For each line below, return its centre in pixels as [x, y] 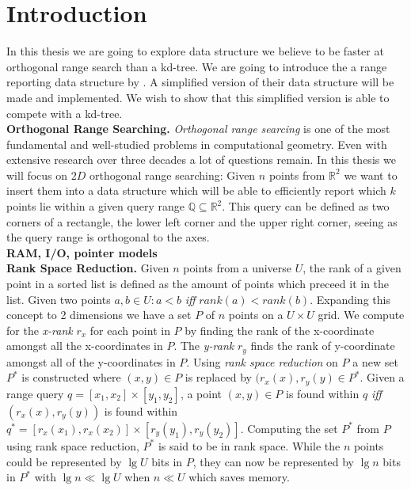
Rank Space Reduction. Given [88, 268]
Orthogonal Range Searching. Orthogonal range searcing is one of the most [198, 129]
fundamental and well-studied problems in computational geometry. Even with [197, 144]
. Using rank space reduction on [262, 361]
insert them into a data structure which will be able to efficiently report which [196, 190]
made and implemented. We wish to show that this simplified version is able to [198, 97]
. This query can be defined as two [306, 206]
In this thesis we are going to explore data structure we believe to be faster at [195, 51]
